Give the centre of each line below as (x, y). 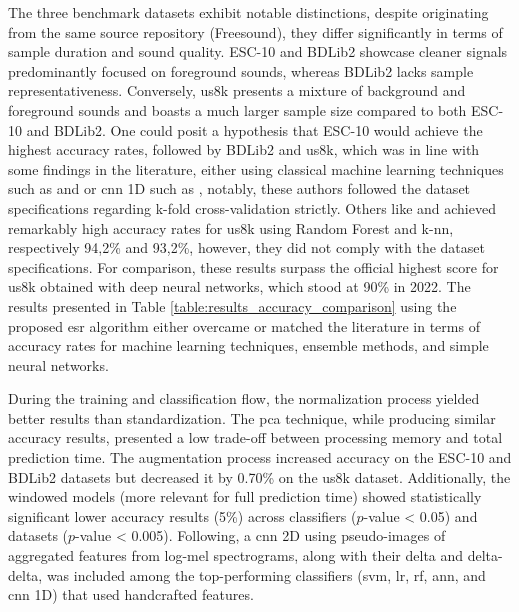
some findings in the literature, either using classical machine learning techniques (256, 168)
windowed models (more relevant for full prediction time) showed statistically (245, 496)
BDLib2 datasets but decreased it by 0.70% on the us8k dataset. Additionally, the (259, 476)
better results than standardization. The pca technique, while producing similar (252, 417)
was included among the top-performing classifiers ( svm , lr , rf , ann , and (266, 574)
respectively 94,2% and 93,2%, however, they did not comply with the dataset (246, 247)
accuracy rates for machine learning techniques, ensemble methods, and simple (248, 345)
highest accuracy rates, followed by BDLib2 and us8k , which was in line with (244, 149)
